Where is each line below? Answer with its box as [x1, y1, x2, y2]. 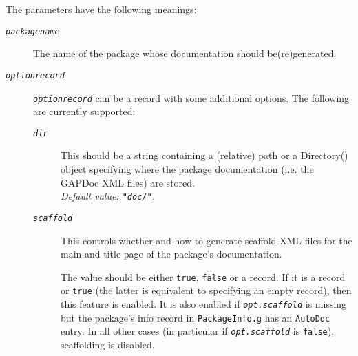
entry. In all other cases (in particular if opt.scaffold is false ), [61, 324, 335, 338]
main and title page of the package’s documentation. [61, 247, 282, 261]
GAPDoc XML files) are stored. [61, 175, 195, 189]
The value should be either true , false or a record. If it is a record [61, 269, 346, 284]
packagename [6, 26, 60, 36]
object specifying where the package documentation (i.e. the [61, 162, 314, 176]
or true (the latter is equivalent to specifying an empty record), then [61, 283, 352, 297]
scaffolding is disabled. [61, 337, 155, 351]
